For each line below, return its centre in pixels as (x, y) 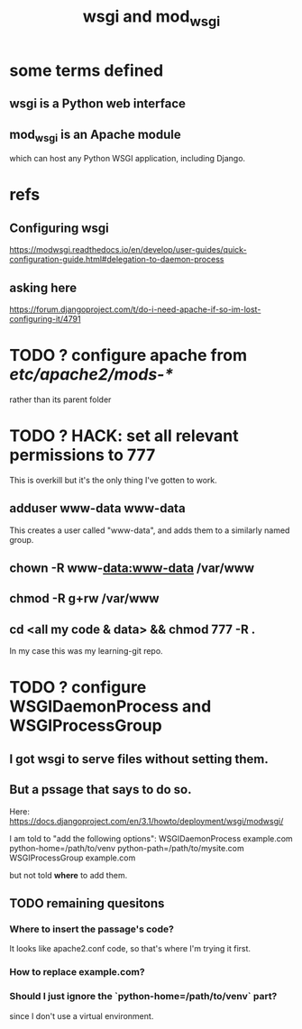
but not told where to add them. (69, 875)
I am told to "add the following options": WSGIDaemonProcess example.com (151, 838)
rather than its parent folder (60, 400)
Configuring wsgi (59, 228)
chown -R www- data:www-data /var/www (132, 569)
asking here (43, 287)
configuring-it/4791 (45, 318)
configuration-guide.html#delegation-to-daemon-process (117, 260)
